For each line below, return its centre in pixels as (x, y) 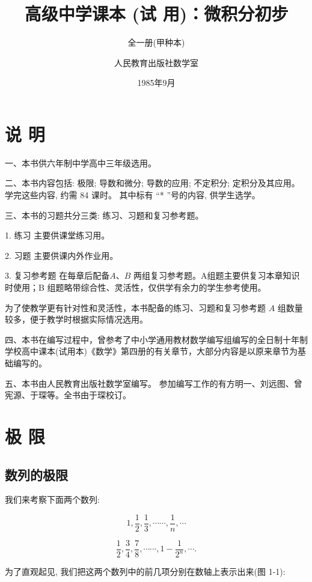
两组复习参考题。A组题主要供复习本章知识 (217, 275)
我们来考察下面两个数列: (52, 499)
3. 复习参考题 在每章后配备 (57, 275)
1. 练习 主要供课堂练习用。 (57, 235)
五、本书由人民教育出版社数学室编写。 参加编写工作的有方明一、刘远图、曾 (154, 383)
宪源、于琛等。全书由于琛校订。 (68, 395)
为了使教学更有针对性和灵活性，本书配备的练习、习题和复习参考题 (135, 307)
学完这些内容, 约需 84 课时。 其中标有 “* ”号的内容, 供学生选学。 (133, 195)
